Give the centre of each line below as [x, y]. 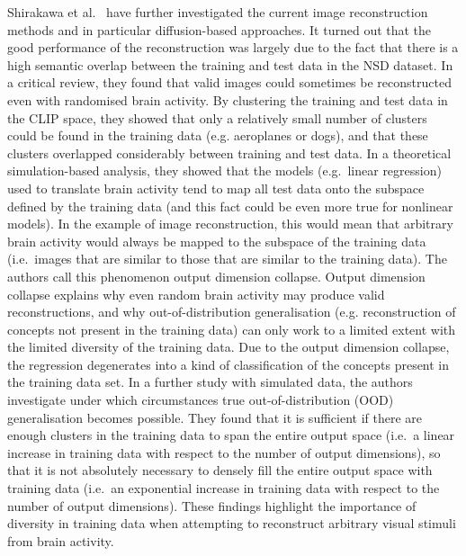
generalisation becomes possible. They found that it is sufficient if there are [215, 417]
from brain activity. [61, 540]
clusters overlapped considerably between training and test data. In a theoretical [229, 152]
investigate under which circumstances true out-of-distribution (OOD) [201, 400]
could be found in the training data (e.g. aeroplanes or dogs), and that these [218, 135]
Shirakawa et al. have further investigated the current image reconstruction [218, 12]
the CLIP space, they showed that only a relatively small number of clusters [217, 117]
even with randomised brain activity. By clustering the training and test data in [228, 99]
